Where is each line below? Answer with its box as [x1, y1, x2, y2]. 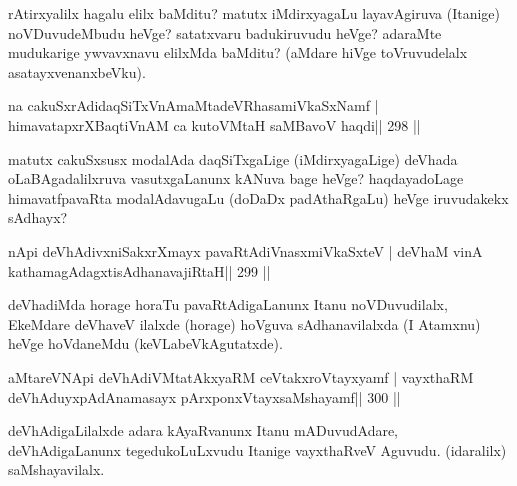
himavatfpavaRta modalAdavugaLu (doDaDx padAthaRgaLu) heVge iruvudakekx [8, 187, 509, 208]
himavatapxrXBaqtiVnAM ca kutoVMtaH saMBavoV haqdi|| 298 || [8, 114, 421, 135]
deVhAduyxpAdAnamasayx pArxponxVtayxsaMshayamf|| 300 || [8, 386, 401, 407]
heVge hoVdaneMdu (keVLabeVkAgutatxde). [8, 333, 283, 354]
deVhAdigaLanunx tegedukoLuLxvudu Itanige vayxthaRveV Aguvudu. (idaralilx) [8, 439, 507, 460]
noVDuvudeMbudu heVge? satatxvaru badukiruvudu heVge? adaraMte [8, 22, 442, 43]
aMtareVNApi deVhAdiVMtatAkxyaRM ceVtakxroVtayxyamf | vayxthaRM [8, 366, 474, 387]
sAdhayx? [8, 207, 68, 228]
